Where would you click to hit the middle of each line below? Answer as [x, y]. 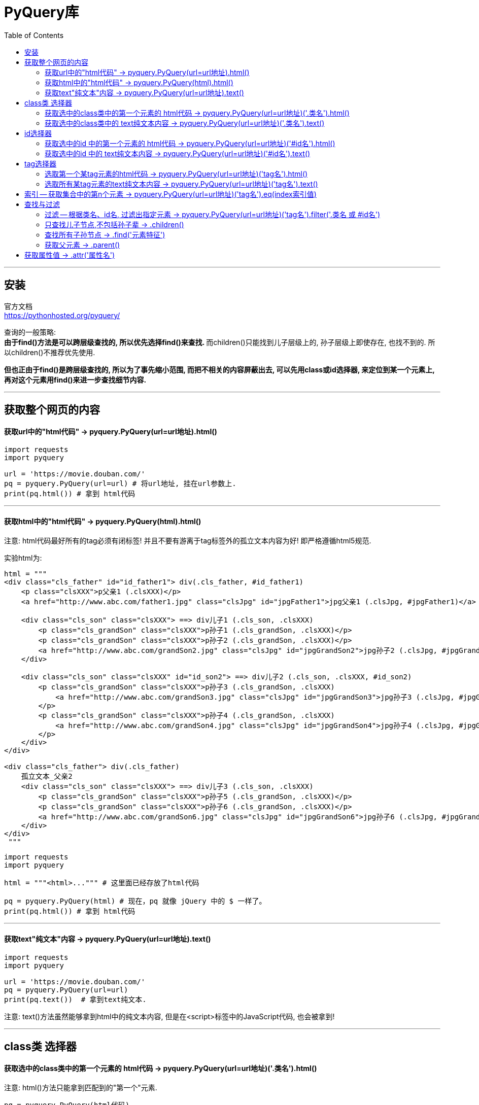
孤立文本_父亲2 [47, 776]
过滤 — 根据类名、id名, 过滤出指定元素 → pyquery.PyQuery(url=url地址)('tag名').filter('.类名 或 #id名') [213, 214]
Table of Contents [34, 35]
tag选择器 [41, 163]
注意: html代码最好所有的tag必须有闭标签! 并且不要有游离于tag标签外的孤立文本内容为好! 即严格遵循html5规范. [188, 541]
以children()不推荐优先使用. [50, 352]
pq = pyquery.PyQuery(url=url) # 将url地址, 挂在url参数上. [120, 484]
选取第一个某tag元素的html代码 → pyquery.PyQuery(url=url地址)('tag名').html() [176, 174]
